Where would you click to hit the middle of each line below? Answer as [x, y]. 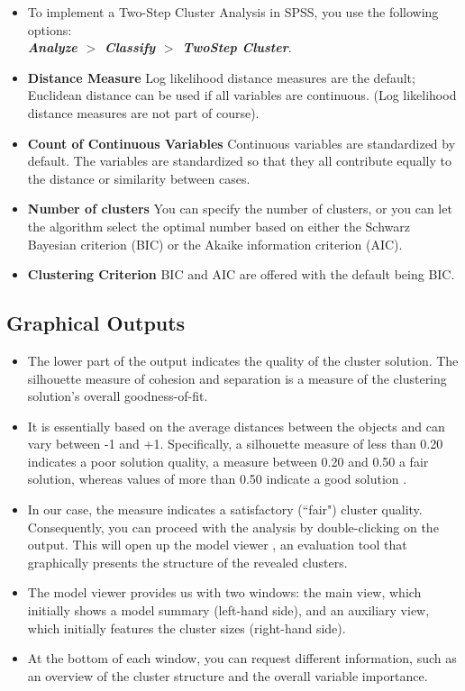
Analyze [52, 47]
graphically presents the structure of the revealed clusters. [187, 562]
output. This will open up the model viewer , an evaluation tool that [217, 545]
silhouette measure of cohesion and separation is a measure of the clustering [237, 378]
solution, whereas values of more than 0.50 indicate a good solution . [217, 479]
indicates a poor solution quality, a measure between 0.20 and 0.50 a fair [228, 461]
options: [50, 29]
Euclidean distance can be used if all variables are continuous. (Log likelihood [242, 95]
